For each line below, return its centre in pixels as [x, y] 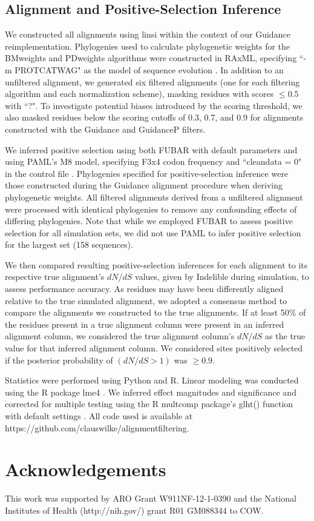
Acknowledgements [86, 469]
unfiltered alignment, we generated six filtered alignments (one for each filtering [152, 81]
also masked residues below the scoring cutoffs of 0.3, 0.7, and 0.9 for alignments [154, 117]
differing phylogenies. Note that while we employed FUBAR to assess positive [149, 221]
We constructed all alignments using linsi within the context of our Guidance [148, 34]
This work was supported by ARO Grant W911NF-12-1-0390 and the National [151, 498]
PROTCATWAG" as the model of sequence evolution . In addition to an [149, 69]
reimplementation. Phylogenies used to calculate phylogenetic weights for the [148, 46]
